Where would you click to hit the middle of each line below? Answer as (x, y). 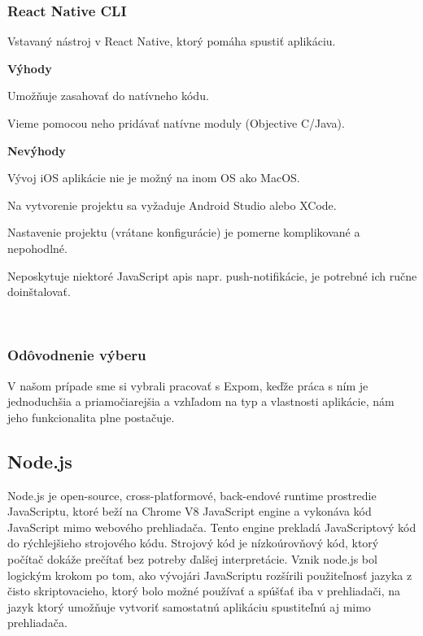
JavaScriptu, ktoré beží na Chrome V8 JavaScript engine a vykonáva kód (190, 511)
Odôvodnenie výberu (77, 355)
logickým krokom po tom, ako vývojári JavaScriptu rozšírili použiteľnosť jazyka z (210, 575)
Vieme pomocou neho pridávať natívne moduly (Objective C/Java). (176, 123)
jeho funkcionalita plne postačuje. (91, 417)
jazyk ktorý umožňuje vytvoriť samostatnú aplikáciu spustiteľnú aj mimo (189, 606)
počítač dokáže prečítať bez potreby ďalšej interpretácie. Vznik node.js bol (192, 558)
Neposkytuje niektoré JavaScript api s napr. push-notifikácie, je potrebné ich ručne (212, 275)
